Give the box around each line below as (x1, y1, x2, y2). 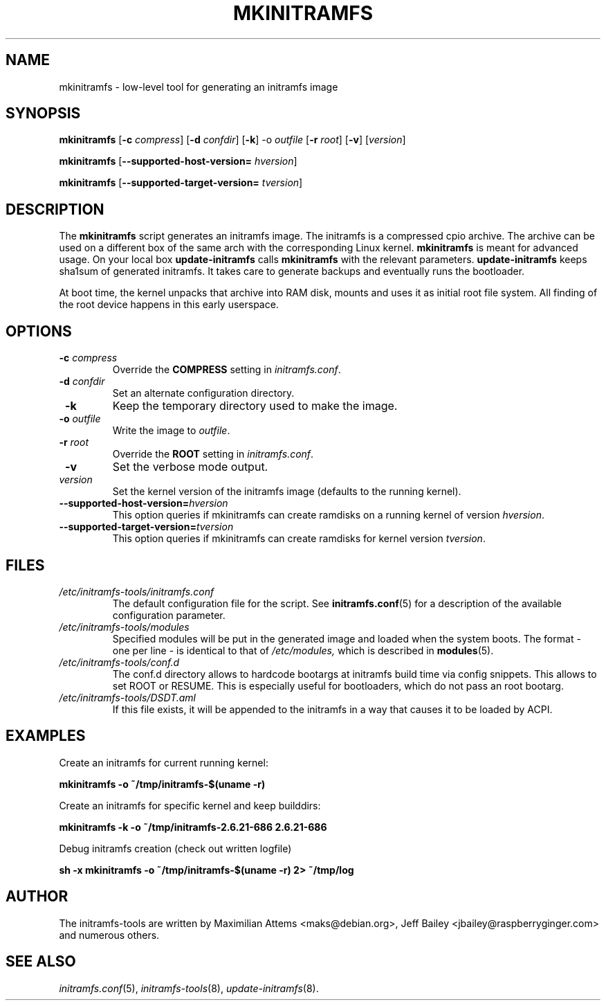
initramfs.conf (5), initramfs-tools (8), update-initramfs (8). (59, 982, 319, 994)
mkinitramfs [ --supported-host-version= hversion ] (59, 155, 297, 168)
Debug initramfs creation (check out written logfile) (59, 842, 292, 854)
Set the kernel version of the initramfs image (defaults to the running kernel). (112, 485, 461, 498)
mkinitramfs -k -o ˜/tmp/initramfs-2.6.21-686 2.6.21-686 (59, 820, 327, 833)
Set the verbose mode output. (112, 460, 268, 474)
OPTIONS (6, 322, 72, 340)
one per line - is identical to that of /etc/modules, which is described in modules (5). (112, 644, 494, 656)
